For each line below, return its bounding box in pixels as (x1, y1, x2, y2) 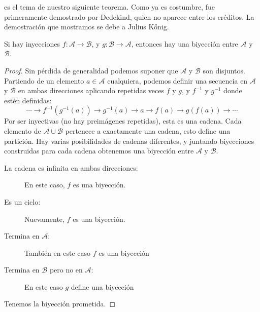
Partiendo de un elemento (4, 75, 84, 86)
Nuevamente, (24, 213, 64, 224)
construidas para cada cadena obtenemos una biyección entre (4, 145, 194, 156)
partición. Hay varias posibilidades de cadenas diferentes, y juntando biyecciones (4, 135, 254, 146)
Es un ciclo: (4, 196, 41, 207)
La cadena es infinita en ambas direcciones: (4, 162, 138, 173)
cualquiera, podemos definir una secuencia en (107, 75, 248, 86)
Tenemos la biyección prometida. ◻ (4, 298, 116, 309)
